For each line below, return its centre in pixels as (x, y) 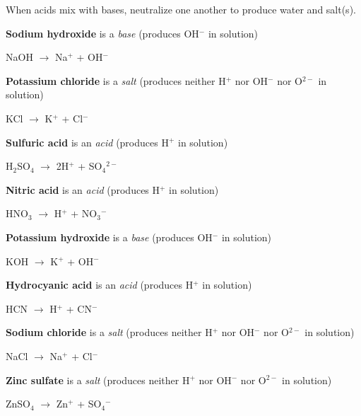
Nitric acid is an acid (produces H (83, 189)
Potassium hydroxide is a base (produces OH (109, 237)
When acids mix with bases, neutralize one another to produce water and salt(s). (181, 9)
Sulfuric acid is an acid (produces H (87, 142)
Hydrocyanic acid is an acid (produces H (100, 285)
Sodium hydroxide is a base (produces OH (102, 33)
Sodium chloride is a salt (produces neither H (109, 332)
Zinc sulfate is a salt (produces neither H (98, 380)
